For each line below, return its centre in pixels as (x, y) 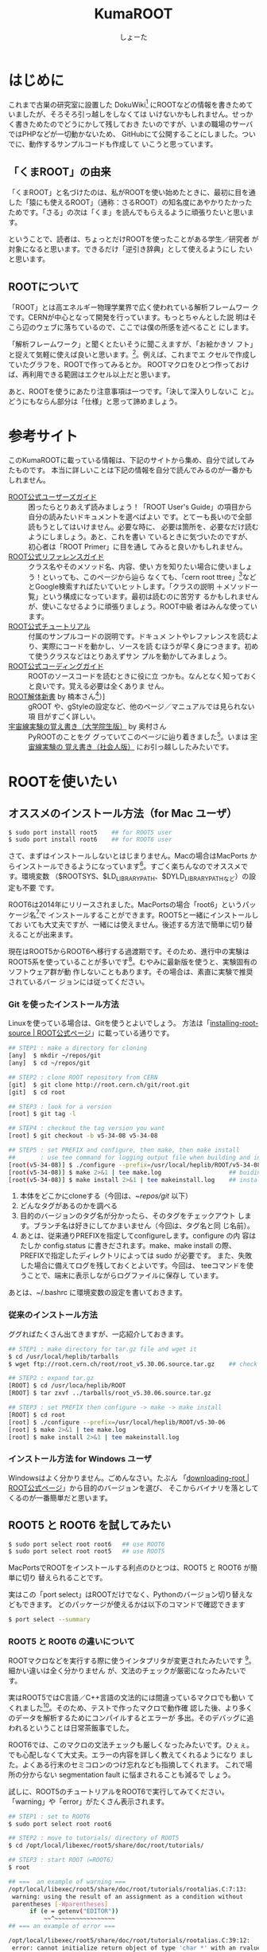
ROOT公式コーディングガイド (56, 667)
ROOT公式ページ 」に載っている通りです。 (105, 1033)
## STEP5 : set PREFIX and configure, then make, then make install (124, 1150)
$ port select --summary (49, 1620)
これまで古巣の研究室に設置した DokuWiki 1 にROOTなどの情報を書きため (127, 104)
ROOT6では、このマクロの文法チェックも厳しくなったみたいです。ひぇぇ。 (131, 1744)
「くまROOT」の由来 (60, 172)
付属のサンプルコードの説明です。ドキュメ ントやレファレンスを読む (140, 636)
